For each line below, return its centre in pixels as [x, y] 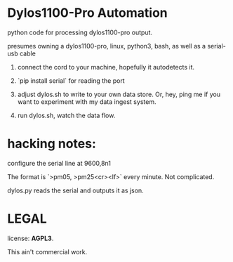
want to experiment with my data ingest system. [87, 101]
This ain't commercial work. [47, 251]
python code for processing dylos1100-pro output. [80, 32]
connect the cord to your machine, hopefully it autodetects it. [106, 67]
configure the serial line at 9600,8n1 [59, 163]
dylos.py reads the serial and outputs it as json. [75, 190]
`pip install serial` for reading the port [71, 80]
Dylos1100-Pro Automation [87, 13]
